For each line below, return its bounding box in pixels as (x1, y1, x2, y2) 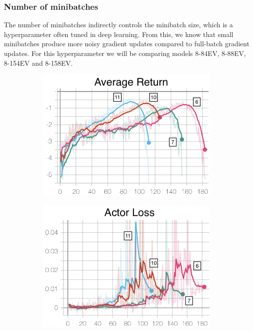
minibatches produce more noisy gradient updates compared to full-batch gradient (4, 38, 250, 49)
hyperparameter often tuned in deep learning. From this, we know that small (4, 29, 234, 39)
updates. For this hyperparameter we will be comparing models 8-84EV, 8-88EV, (4, 48, 246, 58)
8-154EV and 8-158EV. (4, 57, 73, 68)
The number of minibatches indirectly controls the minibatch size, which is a (4, 19, 233, 30)
